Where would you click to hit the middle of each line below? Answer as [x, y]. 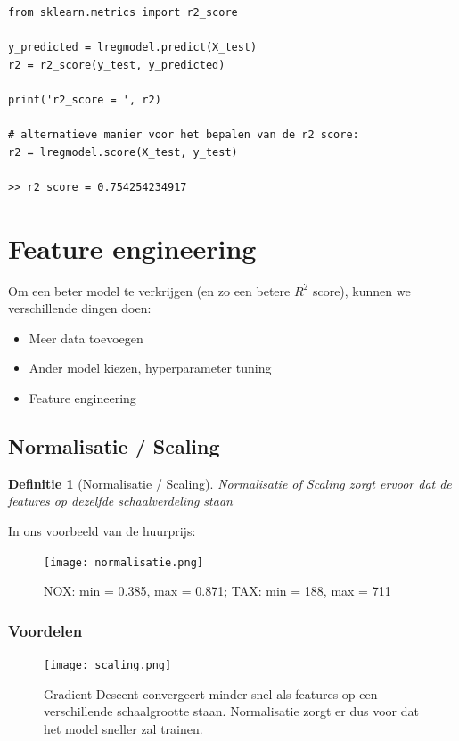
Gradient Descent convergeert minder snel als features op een [211, 693]
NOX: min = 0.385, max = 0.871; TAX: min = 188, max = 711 [217, 591]
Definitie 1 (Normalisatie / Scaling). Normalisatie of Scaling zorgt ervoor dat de [230, 483]
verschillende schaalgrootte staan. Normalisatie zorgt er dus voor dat [231, 711]
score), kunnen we [361, 290]
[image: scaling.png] [108, 666]
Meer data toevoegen [86, 338]
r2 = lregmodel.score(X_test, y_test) [123, 152]
